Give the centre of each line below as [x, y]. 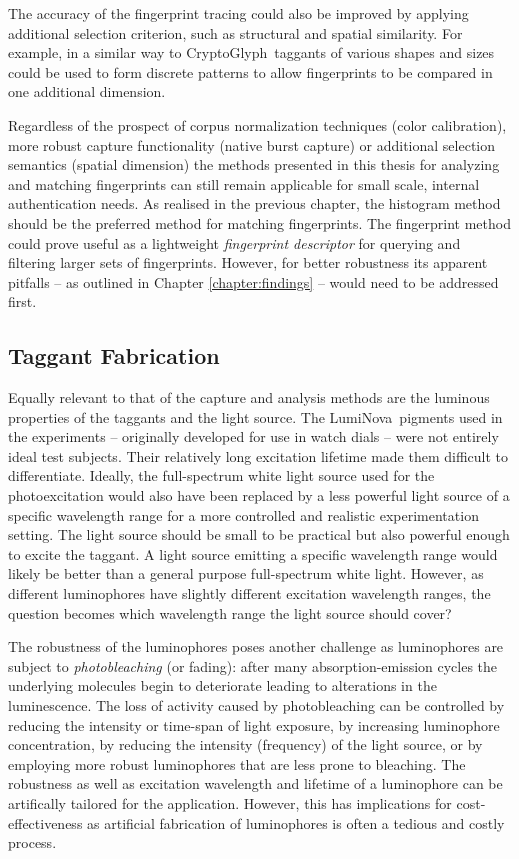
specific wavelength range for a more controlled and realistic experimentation [243, 514]
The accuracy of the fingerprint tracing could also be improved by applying [238, 13]
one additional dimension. [87, 91]
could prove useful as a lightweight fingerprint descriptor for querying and [234, 242]
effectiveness [45, 822]
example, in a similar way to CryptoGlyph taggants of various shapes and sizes [251, 52]
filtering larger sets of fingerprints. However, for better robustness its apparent [248, 262]
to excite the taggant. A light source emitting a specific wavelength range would [253, 553]
